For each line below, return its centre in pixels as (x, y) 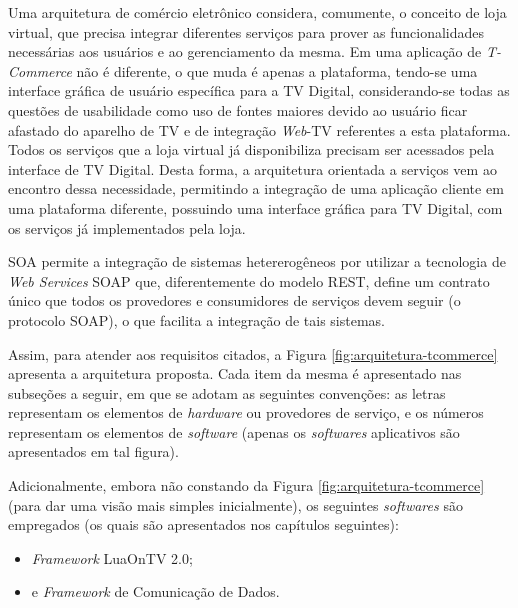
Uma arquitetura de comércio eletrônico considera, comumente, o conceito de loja (257, 12)
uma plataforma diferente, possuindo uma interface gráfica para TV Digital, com (255, 207)
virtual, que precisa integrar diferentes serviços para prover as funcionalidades (246, 31)
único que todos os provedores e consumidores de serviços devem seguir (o (234, 300)
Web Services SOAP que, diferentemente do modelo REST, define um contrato (249, 280)
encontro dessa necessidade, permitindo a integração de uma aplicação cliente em (256, 188)
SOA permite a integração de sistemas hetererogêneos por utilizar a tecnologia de (257, 261)
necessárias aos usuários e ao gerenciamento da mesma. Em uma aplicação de (245, 51)
